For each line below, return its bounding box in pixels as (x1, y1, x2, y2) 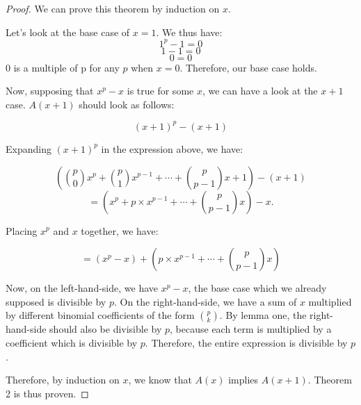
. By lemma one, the (219, 308, 307, 322)
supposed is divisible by (6, 294, 106, 308)
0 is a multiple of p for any (6, 60, 120, 74)
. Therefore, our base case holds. (179, 60, 317, 74)
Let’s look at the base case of (6, 24, 130, 39)
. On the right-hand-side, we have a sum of (113, 294, 297, 308)
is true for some (127, 83, 194, 98)
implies (228, 372, 259, 387)
